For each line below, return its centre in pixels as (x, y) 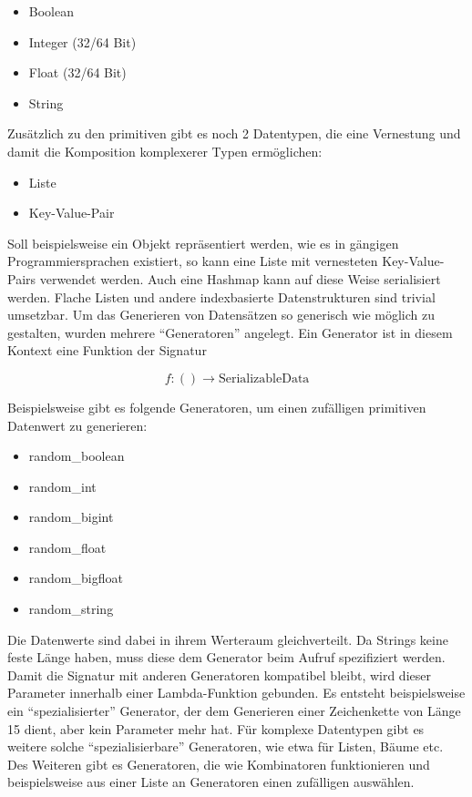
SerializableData (264, 378)
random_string (71, 609)
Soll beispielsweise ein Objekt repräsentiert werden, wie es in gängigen (203, 243)
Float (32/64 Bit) (77, 72)
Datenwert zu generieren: (77, 425)
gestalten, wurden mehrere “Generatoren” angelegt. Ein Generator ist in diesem (230, 332)
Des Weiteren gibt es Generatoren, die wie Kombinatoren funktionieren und (219, 764)
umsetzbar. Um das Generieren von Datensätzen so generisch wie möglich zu (221, 315)
